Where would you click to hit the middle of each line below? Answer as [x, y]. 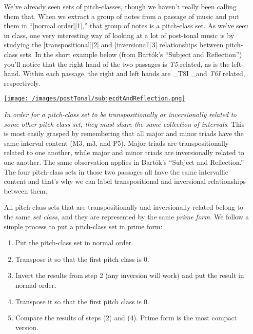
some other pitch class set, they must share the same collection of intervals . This [124, 124]
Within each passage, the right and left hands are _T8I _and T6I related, [134, 73]
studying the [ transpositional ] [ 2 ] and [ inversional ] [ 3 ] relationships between [114, 45]
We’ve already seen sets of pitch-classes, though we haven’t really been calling [120, 6]
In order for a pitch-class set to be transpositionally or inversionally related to [120, 114]
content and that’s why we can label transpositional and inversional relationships [125, 181]
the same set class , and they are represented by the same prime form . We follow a [126, 216]
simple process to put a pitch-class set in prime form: [83, 226]
